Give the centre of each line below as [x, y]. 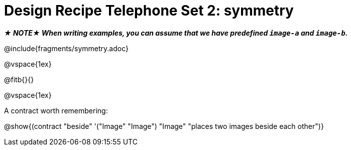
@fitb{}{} [19, 79]
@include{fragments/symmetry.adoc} [66, 48]
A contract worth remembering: [56, 110]
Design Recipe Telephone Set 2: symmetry [149, 11]
